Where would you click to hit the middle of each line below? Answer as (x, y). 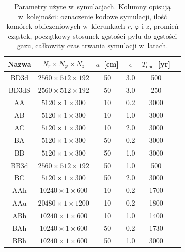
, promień (164, 26)
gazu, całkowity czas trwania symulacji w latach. (92, 46)
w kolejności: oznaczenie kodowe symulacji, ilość (92, 16)
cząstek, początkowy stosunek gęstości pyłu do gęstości (92, 36)
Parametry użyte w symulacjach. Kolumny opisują (92, 6)
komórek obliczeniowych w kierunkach (66, 26)
